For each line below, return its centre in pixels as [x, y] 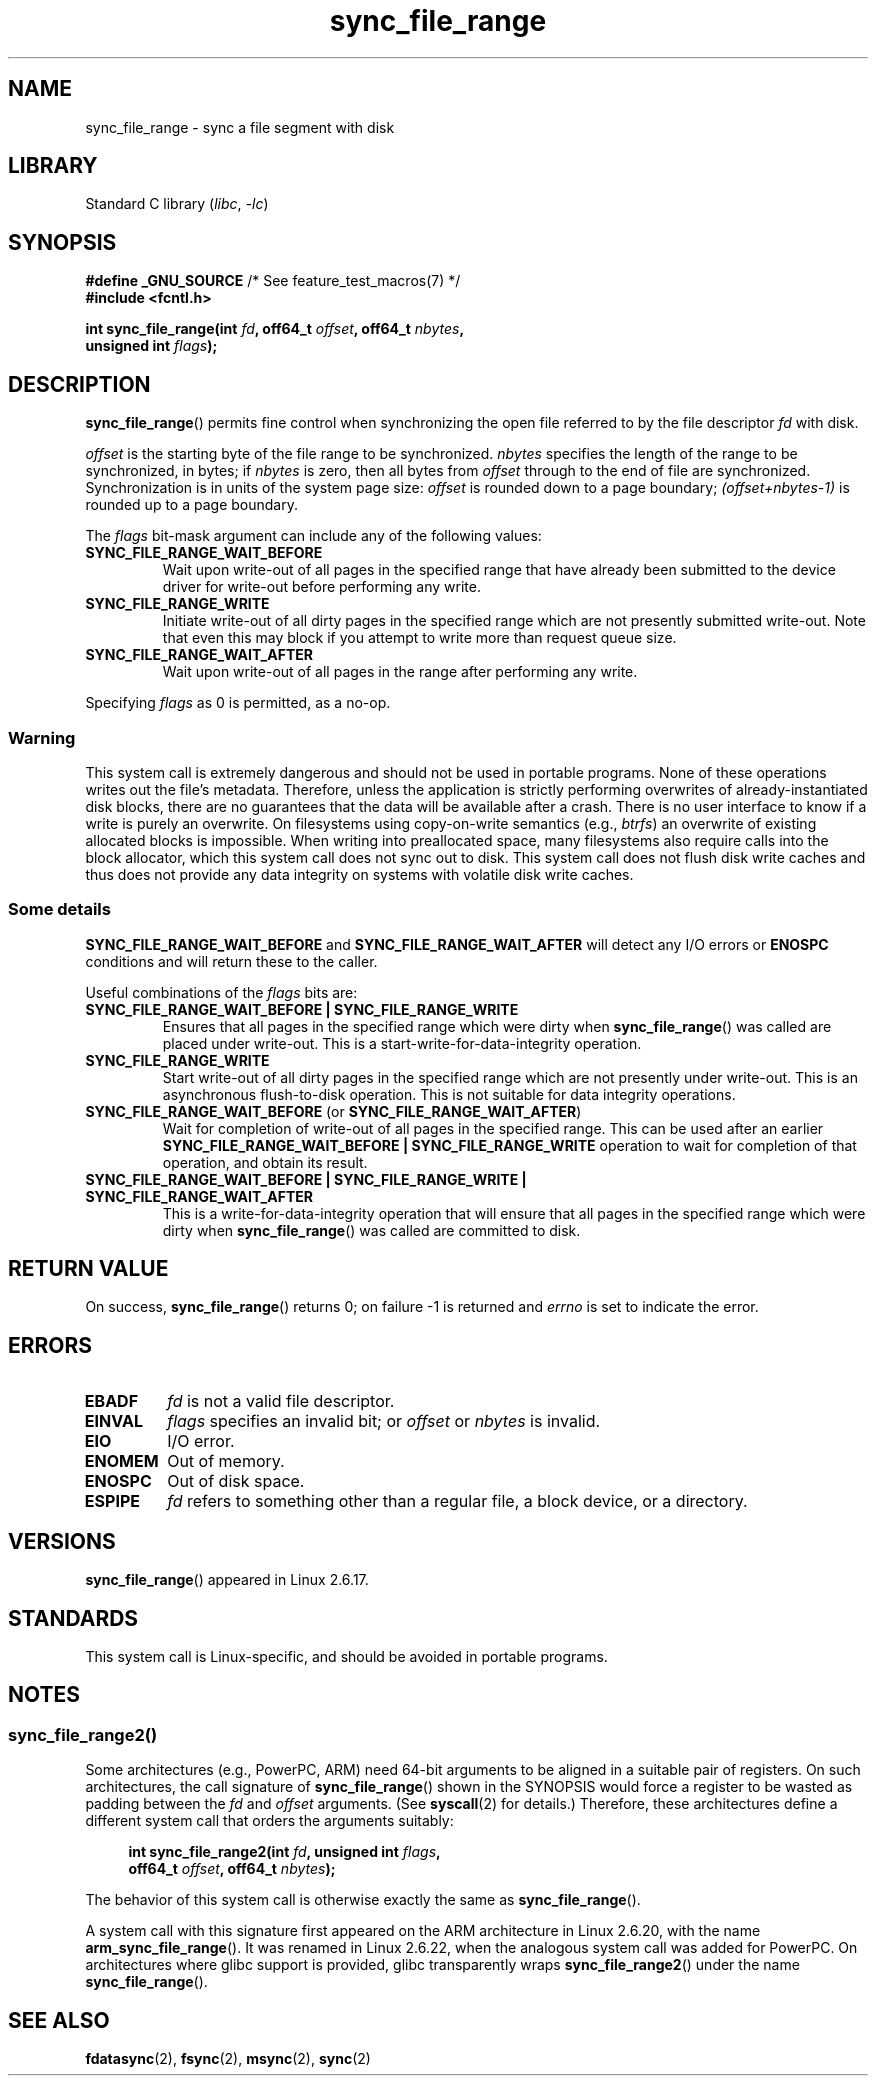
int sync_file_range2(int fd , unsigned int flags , [284, 1852]
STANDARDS [73, 1618]
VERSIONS [62, 1541]
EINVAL [113, 1421]
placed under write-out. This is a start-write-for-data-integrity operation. [402, 1043]
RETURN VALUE [88, 1269]
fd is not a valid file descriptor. [281, 1401]
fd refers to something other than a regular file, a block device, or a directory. [457, 1501]
